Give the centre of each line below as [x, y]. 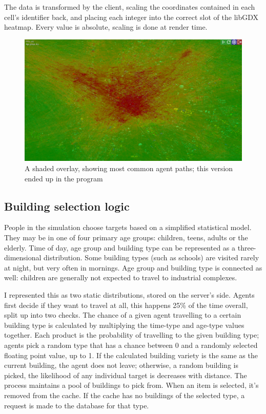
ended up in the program [64, 178]
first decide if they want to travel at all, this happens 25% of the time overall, [126, 305]
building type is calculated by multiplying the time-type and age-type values [124, 325]
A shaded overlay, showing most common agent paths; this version [129, 168]
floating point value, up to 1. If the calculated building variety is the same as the [131, 355]
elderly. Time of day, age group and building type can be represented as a [120, 247]
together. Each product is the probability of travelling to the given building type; [132, 335]
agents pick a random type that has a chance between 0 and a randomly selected [131, 345]
